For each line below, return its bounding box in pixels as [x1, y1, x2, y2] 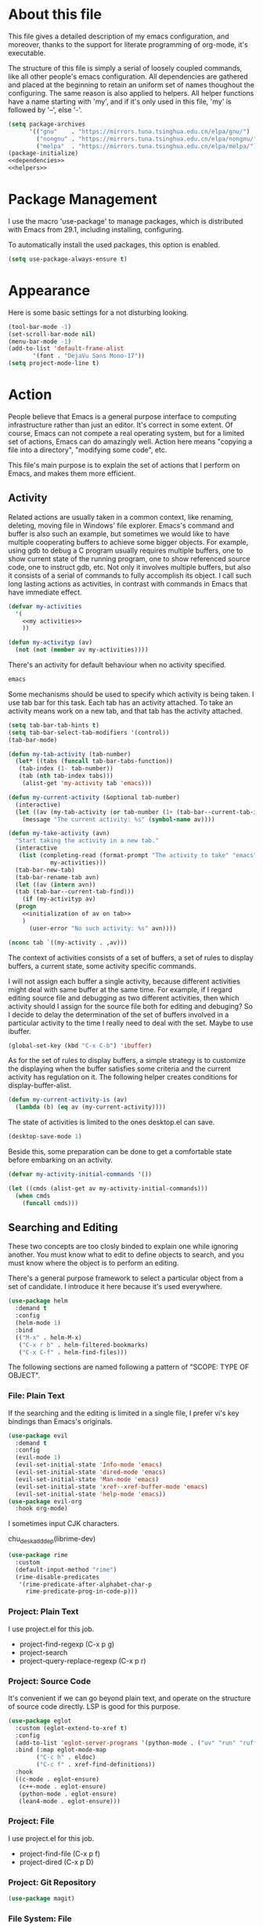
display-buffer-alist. [8, 1081, 72, 1090]
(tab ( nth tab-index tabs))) [18, 772, 113, 780]
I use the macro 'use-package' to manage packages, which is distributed [8, 217, 243, 225]
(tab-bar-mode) [8, 736, 58, 743]
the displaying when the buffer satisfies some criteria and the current [8, 1064, 231, 1073]
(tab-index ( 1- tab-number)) [18, 765, 113, 773]
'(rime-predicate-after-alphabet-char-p [18, 1580, 153, 1588]
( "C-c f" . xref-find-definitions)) [36, 1761, 156, 1769]
